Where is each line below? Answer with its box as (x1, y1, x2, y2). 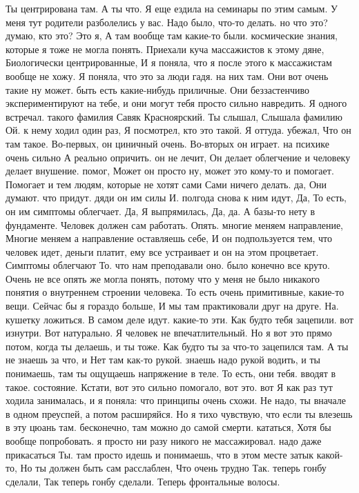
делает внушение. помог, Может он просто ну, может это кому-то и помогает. (6, 163, 334, 178)
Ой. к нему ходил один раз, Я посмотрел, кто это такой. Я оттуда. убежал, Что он (6, 123, 351, 137)
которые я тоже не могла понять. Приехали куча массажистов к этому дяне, (6, 41, 324, 56)
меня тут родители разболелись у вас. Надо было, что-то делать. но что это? (6, 14, 328, 29)
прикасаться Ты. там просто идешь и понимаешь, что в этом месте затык (6, 447, 313, 461)
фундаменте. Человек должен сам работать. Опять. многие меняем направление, (6, 217, 344, 232)
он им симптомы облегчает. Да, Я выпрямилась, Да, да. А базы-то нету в (6, 203, 316, 218)
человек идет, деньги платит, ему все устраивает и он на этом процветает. (6, 244, 319, 259)
